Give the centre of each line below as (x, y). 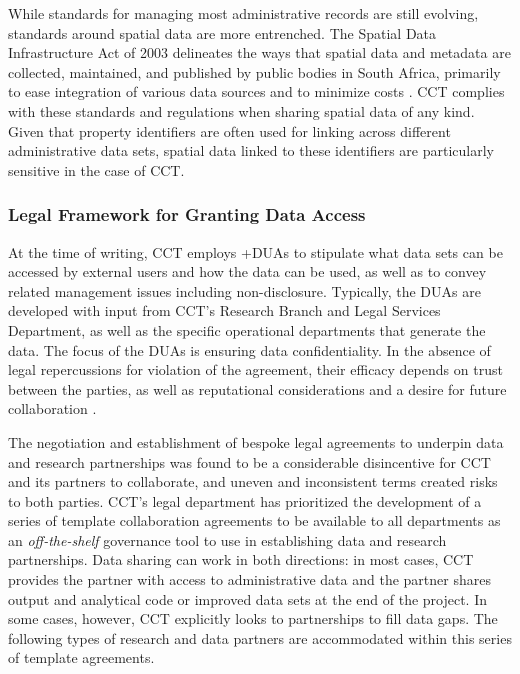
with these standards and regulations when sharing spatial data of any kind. (241, 110)
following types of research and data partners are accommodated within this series (260, 637)
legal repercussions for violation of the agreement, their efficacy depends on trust (255, 369)
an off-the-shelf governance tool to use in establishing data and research (227, 539)
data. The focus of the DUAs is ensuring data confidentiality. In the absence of (249, 349)
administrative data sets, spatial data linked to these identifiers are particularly (251, 150)
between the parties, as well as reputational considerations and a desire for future (257, 388)
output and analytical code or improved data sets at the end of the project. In (248, 598)
